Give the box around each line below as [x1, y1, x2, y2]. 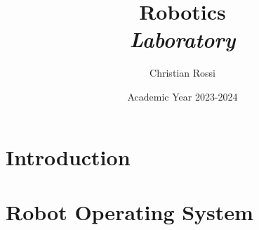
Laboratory [129, 25, 236, 54]
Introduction [6, 142, 131, 171]
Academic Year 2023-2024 [127, 89, 238, 103]
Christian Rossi [150, 65, 215, 80]
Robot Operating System [6, 197, 253, 226]
